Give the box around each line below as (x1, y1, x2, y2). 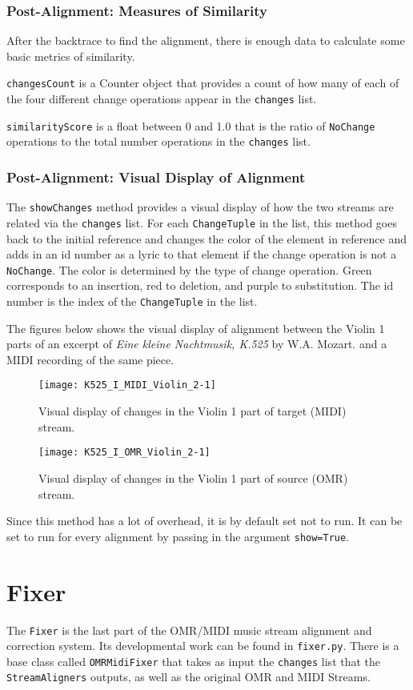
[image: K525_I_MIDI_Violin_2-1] (38, 379, 216, 391)
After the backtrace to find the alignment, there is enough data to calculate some (6, 32, 405, 49)
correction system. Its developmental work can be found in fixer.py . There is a (6, 637, 399, 654)
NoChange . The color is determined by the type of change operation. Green (6, 261, 372, 278)
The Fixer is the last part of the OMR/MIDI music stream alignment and (6, 621, 372, 638)
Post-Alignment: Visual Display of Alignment (6, 166, 306, 187)
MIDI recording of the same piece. (6, 351, 174, 367)
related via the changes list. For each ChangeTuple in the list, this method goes (6, 214, 397, 231)
